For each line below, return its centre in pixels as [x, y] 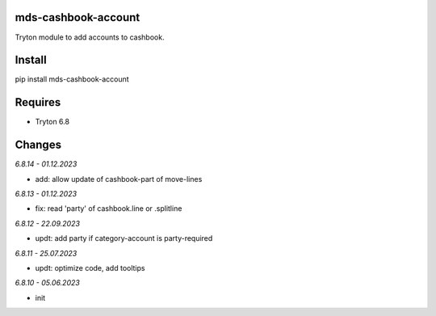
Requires [38, 102]
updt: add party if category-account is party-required [124, 238]
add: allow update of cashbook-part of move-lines [119, 179]
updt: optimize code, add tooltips [90, 268]
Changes [38, 145]
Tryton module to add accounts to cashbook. [90, 37]
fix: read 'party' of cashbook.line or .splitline [109, 209]
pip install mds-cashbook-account [72, 79]
